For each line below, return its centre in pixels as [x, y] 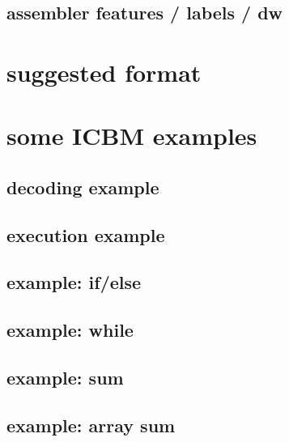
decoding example [83, 187]
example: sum [65, 378]
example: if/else [74, 282]
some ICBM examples [132, 136]
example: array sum [91, 425]
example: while [70, 330]
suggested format [104, 72]
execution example [86, 234]
